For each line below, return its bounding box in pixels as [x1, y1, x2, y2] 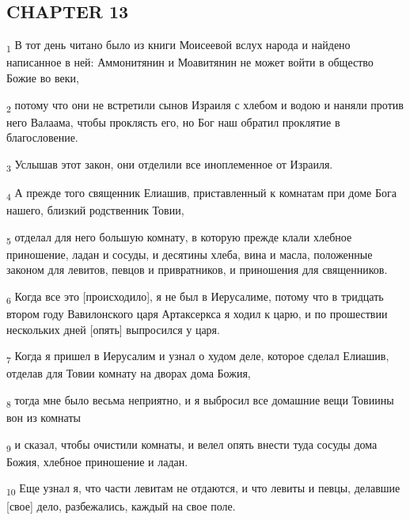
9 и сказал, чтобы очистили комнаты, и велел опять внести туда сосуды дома [6, 435, 378, 454]
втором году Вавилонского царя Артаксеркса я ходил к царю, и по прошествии [6, 306, 388, 322]
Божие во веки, [6, 69, 79, 85]
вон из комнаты [6, 409, 81, 426]
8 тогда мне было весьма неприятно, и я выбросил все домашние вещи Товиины [6, 392, 394, 410]
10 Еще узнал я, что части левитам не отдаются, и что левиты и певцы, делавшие [6, 480, 401, 499]
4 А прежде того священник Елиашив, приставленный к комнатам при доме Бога [6, 184, 397, 203]
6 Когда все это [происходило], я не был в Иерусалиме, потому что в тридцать [6, 287, 384, 306]
